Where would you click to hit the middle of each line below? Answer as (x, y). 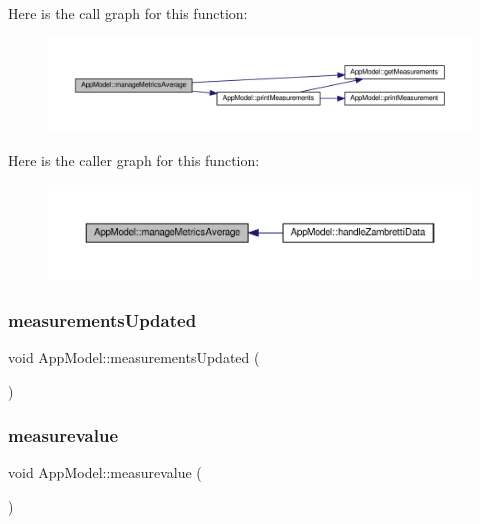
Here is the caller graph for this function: (134, 160)
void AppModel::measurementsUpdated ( (134, 357)
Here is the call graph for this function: (128, 13)
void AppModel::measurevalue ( (105, 472)
